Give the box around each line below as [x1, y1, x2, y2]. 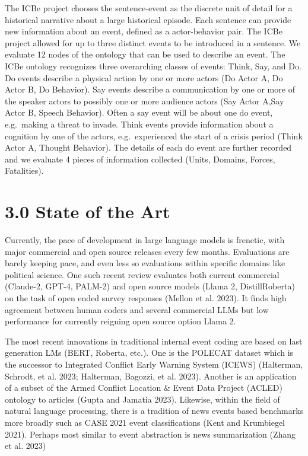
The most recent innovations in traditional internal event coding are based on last [5, 334, 303, 347]
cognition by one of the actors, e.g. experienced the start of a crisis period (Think [5, 129, 303, 142]
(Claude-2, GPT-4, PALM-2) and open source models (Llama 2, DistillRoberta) [5, 280, 295, 292]
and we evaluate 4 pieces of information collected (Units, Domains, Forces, [5, 152, 275, 165]
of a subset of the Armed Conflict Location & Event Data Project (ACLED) [5, 381, 282, 394]
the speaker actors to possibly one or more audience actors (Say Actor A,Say [5, 94, 284, 107]
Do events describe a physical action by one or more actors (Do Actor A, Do [5, 71, 283, 84]
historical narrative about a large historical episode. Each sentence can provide [5, 13, 291, 25]
